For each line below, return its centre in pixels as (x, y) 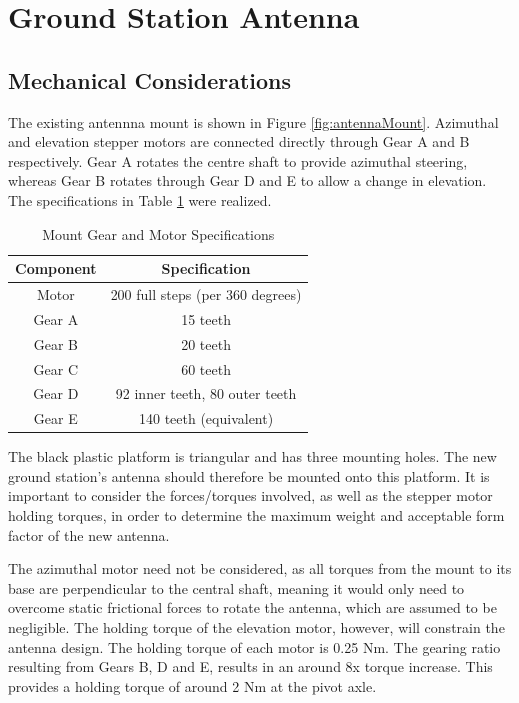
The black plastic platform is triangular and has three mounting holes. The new (252, 456)
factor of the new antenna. (89, 534)
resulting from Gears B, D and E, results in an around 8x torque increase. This (250, 666)
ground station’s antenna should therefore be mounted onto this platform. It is (249, 475)
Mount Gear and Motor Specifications (158, 233)
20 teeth (206, 343)
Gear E (55, 418)
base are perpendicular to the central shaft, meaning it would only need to (236, 587)
